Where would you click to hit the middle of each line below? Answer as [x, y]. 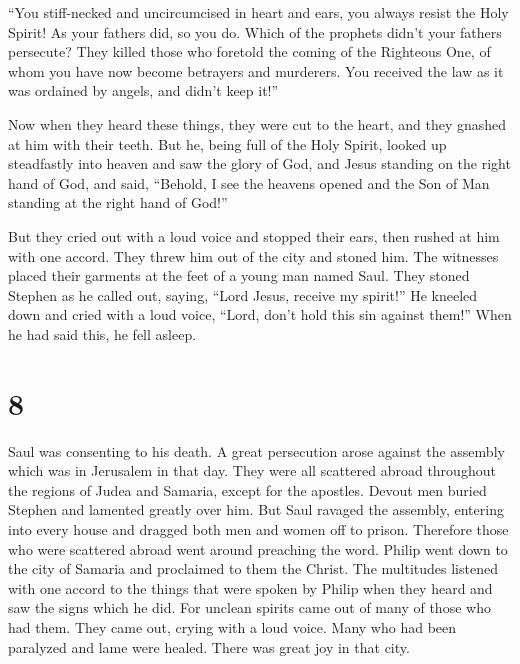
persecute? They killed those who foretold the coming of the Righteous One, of [249, 51]
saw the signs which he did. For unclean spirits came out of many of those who [249, 607]
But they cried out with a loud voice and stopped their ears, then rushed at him [254, 235]
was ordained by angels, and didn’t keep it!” [143, 90]
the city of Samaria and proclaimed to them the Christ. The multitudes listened [253, 568]
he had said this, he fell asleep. [102, 333]
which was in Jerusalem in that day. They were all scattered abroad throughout [252, 470]
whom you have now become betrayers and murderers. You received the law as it [256, 70]
